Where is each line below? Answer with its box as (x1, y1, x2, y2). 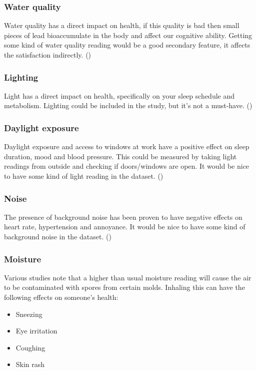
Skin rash (15, 359, 45, 369)
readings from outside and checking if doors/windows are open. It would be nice (4, 161, 249, 171)
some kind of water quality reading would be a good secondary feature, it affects (4, 40, 250, 50)
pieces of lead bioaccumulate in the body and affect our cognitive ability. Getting (4, 30, 252, 40)
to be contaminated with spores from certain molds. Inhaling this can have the (4, 282, 245, 292)
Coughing (15, 342, 45, 352)
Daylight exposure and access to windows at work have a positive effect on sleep (4, 141, 249, 152)
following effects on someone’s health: (4, 292, 118, 302)
